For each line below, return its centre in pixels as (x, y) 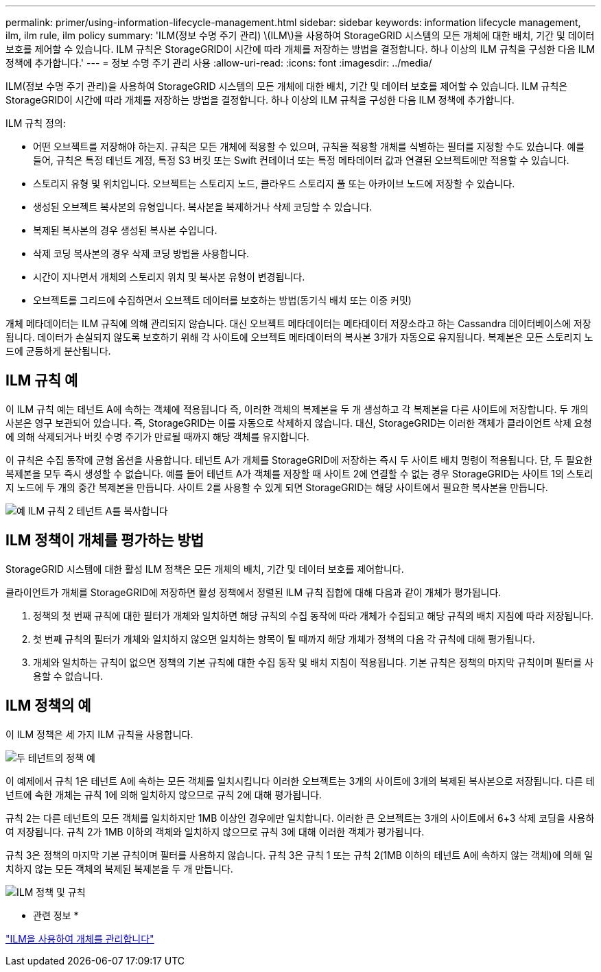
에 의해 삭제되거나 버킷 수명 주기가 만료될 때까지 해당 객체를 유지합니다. (157, 436)
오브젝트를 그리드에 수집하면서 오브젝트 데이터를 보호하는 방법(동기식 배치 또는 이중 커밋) (222, 300)
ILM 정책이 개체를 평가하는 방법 (105, 541)
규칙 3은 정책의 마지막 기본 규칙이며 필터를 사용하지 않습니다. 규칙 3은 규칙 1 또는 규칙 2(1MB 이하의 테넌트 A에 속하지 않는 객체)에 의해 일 (299, 855)
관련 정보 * (56, 915)
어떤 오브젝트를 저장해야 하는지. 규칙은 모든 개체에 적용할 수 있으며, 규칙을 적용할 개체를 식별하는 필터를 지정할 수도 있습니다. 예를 (309, 146)
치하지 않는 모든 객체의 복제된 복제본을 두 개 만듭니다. (119, 868)
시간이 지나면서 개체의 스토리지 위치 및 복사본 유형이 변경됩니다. (169, 277)
